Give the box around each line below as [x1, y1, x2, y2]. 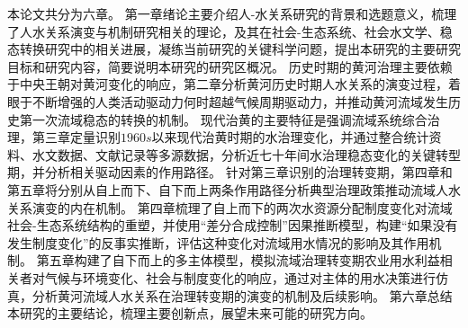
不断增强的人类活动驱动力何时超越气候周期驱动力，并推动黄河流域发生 [31, 92, 448, 111]
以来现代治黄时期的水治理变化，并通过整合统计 [151, 128, 429, 146]
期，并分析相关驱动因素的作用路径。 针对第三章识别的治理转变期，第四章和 [7, 163, 453, 182]
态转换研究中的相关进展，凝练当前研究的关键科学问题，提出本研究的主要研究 [7, 40, 461, 58]
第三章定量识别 [31, 128, 121, 146]
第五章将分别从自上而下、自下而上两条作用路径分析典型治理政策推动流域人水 [7, 180, 461, 199]
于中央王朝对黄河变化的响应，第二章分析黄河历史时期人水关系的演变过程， [7, 75, 448, 93]
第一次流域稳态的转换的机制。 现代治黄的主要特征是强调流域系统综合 [19, 110, 427, 129]
